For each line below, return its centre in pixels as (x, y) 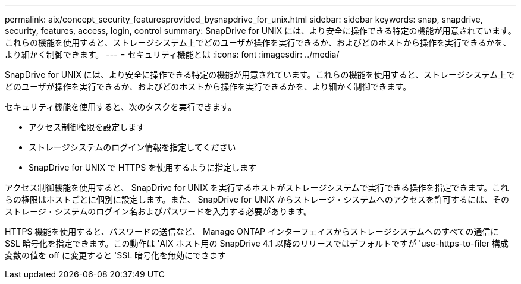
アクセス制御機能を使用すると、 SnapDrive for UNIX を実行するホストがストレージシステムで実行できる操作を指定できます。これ (257, 187)
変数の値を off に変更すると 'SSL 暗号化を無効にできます (116, 255)
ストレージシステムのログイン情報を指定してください (132, 147)
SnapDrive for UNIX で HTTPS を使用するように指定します (143, 167)
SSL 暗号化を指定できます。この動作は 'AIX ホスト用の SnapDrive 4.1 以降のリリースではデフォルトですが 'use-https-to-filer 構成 (257, 243)
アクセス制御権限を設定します (87, 127)
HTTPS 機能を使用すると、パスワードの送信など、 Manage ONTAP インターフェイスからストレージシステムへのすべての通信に (252, 231)
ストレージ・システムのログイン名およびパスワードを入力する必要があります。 (158, 211)
